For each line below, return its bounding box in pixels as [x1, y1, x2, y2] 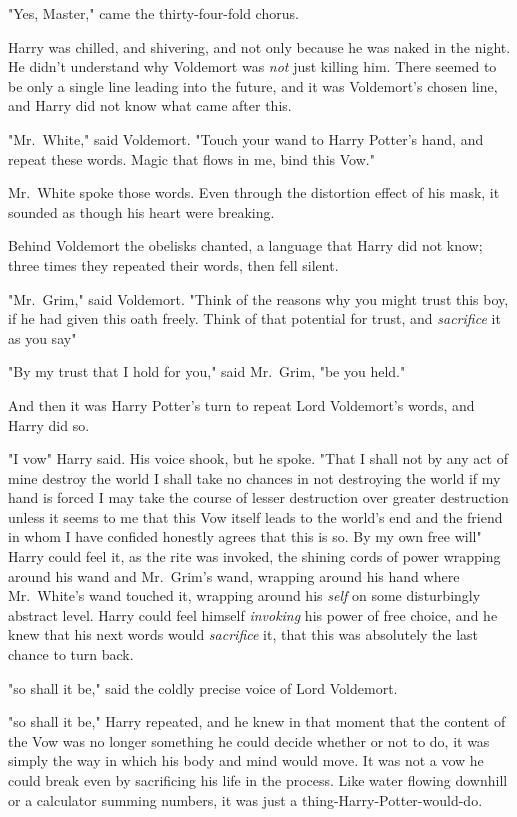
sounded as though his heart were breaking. [8, 201, 275, 222]
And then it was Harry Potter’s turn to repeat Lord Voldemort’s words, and [8, 394, 475, 415]
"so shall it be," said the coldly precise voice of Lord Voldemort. [8, 677, 398, 698]
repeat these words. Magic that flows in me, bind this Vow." [8, 148, 375, 169]
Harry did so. [8, 414, 90, 435]
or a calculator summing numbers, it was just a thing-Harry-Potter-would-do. [8, 789, 483, 810]
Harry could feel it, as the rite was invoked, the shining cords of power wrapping [8, 546, 501, 567]
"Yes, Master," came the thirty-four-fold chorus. [8, 3, 299, 23]
